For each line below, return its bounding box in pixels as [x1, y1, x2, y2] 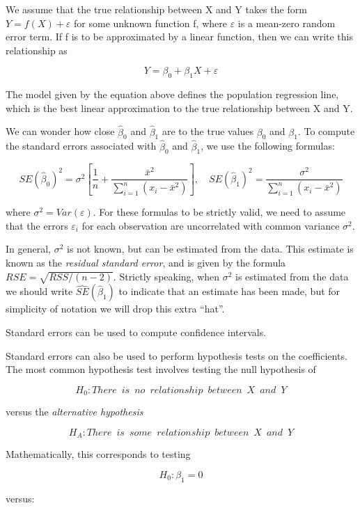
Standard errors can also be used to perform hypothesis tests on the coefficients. [6, 348, 347, 363]
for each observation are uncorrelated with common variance [81, 218, 340, 232]
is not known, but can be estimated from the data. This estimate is [67, 241, 354, 256]
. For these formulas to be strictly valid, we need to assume [93, 205, 346, 219]
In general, [6, 241, 51, 256]
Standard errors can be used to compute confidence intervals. [6, 325, 267, 339]
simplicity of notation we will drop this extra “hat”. [6, 301, 225, 316]
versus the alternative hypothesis [6, 404, 143, 419]
